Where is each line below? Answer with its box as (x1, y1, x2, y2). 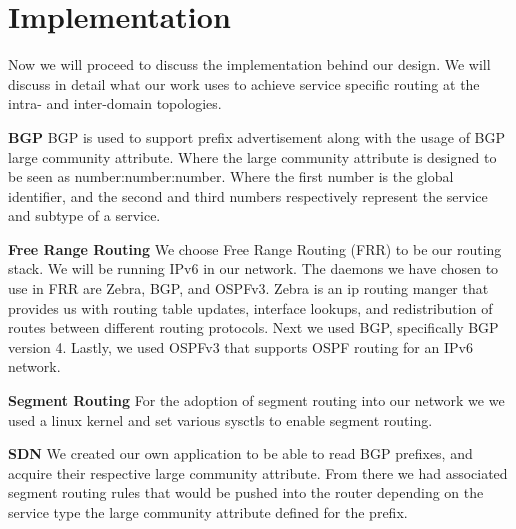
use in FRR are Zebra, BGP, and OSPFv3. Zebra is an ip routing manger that (8, 278, 489, 299)
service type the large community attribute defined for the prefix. (8, 502, 408, 522)
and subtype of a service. (8, 205, 161, 226)
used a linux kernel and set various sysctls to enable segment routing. (8, 409, 433, 430)
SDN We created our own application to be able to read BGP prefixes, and (8, 443, 473, 464)
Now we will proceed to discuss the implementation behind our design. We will (8, 54, 491, 75)
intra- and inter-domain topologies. (8, 93, 222, 114)
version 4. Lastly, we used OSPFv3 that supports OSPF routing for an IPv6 (8, 336, 473, 357)
